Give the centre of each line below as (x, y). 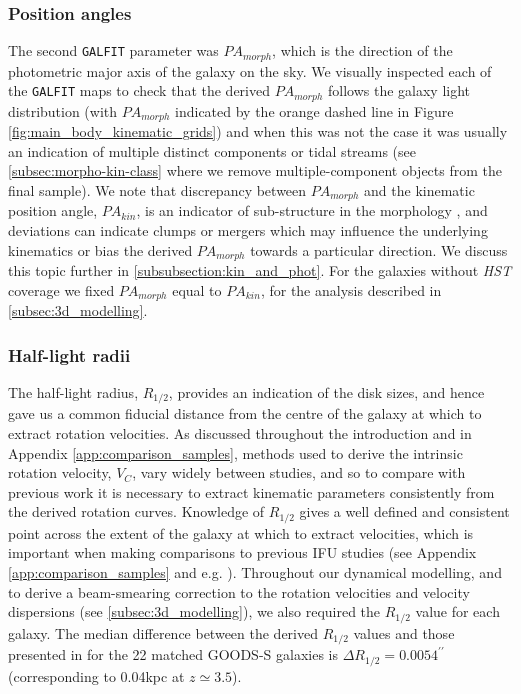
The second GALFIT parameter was (113, 50)
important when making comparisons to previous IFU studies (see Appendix (242, 552)
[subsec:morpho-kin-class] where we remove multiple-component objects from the (255, 170)
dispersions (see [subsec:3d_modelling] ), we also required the (194, 611)
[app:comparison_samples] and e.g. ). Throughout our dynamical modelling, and (255, 571)
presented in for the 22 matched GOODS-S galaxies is (173, 654)
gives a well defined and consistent (404, 511)
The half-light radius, (73, 391)
